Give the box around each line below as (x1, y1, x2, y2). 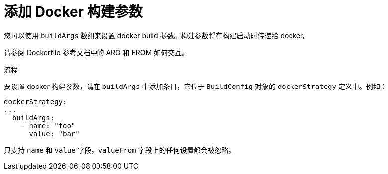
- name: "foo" (20, 121, 76, 130)
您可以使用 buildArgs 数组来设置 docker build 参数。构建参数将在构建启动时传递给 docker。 (4, 31, 310, 40)
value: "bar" (29, 129, 80, 138)
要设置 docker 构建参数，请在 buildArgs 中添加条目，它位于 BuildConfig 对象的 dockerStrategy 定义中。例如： (4, 82, 387, 90)
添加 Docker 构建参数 (4, 3, 143, 20)
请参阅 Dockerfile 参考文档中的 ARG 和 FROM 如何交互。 (4, 48, 189, 57)
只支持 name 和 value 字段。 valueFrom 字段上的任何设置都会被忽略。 (4, 145, 236, 154)
